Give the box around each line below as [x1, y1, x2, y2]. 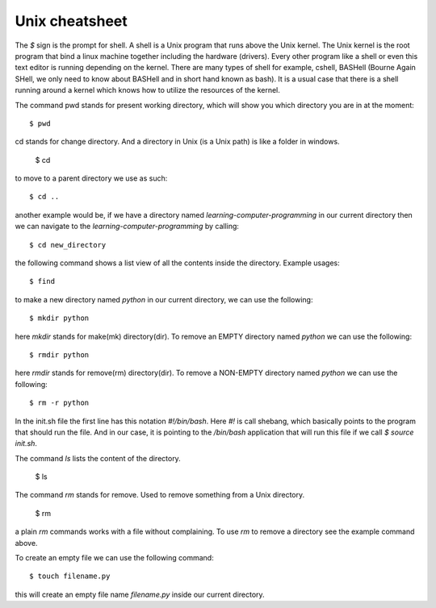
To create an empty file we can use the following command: [15, 553, 214, 563]
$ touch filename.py [29, 572, 111, 581]
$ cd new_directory [29, 240, 107, 249]
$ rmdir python [29, 350, 90, 359]
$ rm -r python [29, 398, 90, 407]
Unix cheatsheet [15, 12, 128, 30]
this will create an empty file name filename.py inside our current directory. [15, 589, 266, 599]
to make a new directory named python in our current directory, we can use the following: [15, 294, 313, 304]
